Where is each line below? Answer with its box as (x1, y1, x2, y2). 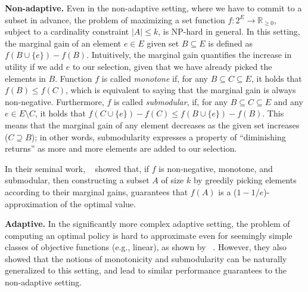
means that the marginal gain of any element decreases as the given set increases (5, 118, 300, 131)
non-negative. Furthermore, (5, 95, 104, 107)
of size (161, 174, 184, 186)
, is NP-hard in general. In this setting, (158, 25, 300, 38)
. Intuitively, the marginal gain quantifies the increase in (86, 48, 292, 61)
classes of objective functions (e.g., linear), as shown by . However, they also (5, 241, 287, 253)
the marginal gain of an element (5, 36, 122, 49)
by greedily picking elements (193, 174, 297, 186)
